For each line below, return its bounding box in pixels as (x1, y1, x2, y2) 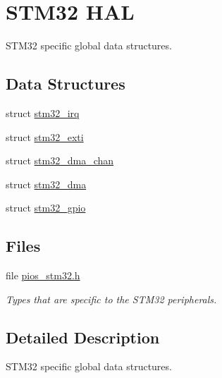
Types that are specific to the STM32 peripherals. (6, 291, 217, 306)
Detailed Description (6, 326, 160, 348)
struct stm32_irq (6, 105, 80, 120)
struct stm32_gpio (6, 200, 86, 215)
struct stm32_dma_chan (6, 153, 114, 168)
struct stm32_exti (6, 129, 84, 144)
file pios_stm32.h (6, 268, 80, 283)
